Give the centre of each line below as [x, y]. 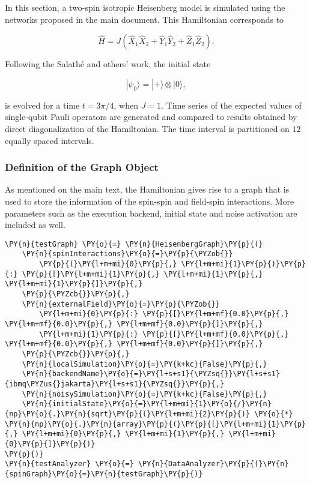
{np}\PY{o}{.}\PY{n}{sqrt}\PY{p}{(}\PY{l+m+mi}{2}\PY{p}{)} [128, 414]
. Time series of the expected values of [232, 105]
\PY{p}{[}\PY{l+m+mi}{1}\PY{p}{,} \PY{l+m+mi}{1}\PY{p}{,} [142, 274]
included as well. [35, 225]
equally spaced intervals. [50, 140]
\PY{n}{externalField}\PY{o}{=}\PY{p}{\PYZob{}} [121, 304]
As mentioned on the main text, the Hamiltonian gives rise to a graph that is [147, 189]
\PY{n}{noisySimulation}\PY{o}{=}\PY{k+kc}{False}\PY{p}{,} [144, 394]
